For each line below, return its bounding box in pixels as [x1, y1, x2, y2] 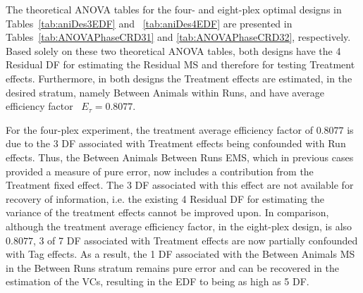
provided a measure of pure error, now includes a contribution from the [6, 163, 314, 178]
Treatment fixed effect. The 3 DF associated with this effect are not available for [6, 177, 354, 192]
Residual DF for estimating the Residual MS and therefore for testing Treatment [6, 57, 355, 72]
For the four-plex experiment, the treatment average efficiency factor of [6, 122, 313, 137]
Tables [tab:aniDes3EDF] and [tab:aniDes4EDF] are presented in [6, 15, 293, 30]
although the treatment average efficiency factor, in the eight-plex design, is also [6, 218, 352, 233]
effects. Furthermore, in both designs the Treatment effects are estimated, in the [6, 70, 352, 85]
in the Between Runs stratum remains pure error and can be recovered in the [6, 260, 340, 275]
